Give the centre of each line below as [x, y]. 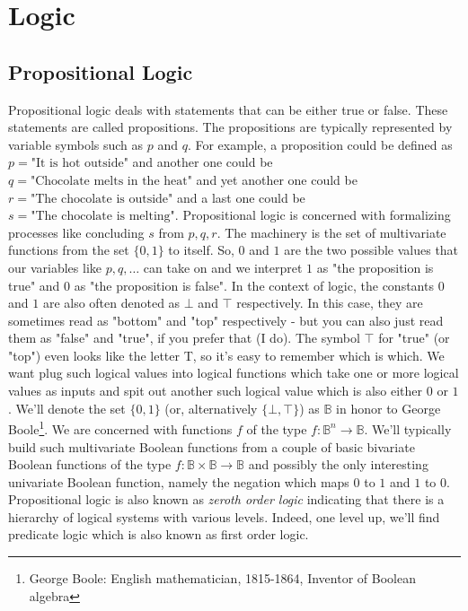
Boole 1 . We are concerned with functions [120, 428]
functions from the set [69, 250]
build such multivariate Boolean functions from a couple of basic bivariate [212, 446]
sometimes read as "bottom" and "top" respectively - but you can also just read [226, 320]
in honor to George [389, 408]
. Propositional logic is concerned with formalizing [313, 215]
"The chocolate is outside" [102, 199]
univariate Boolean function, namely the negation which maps [179, 481]
